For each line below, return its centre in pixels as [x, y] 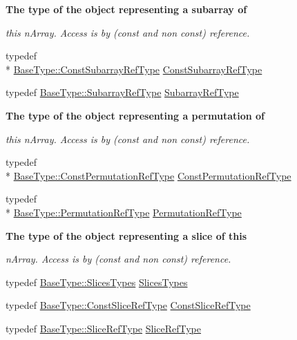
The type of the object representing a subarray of [126, 9]
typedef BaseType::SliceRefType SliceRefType [104, 328]
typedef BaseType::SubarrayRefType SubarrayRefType [122, 92]
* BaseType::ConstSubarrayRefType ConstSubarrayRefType [134, 69]
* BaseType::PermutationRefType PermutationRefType [124, 212]
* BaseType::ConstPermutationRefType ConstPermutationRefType [148, 175]
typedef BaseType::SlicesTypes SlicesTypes [97, 282]
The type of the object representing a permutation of [135, 115]
